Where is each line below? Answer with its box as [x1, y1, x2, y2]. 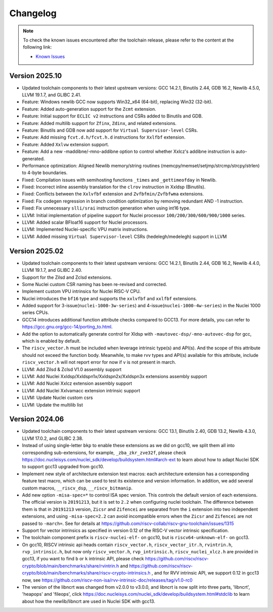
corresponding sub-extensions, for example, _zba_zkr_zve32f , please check [22, 450, 187, 456]
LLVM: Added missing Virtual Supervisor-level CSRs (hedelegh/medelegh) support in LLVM [22, 233, 227, 239]
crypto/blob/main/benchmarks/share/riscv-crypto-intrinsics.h [22, 570, 151, 576]
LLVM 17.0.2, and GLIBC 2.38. [22, 435, 83, 441]
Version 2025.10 [9, 71, 62, 80]
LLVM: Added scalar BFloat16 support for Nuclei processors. [22, 219, 148, 225]
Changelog [9, 8, 57, 19]
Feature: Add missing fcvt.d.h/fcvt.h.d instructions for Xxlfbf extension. [22, 134, 186, 140]
